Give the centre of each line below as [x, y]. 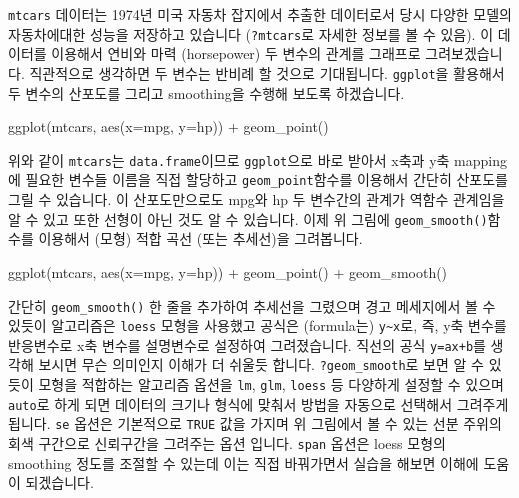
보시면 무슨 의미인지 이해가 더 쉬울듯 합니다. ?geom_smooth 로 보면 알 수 [261, 364]
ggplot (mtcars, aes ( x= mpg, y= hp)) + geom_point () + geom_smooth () [228, 271]
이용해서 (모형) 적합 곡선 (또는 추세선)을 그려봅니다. [200, 238]
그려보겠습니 [464, 53]
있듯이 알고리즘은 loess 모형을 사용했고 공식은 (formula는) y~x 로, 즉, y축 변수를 [257, 325]
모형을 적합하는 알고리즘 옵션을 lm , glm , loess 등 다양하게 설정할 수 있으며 [271, 384]
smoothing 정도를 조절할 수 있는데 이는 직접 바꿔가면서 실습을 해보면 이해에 [243, 462]
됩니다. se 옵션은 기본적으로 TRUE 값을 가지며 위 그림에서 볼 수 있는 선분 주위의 [255, 423]
